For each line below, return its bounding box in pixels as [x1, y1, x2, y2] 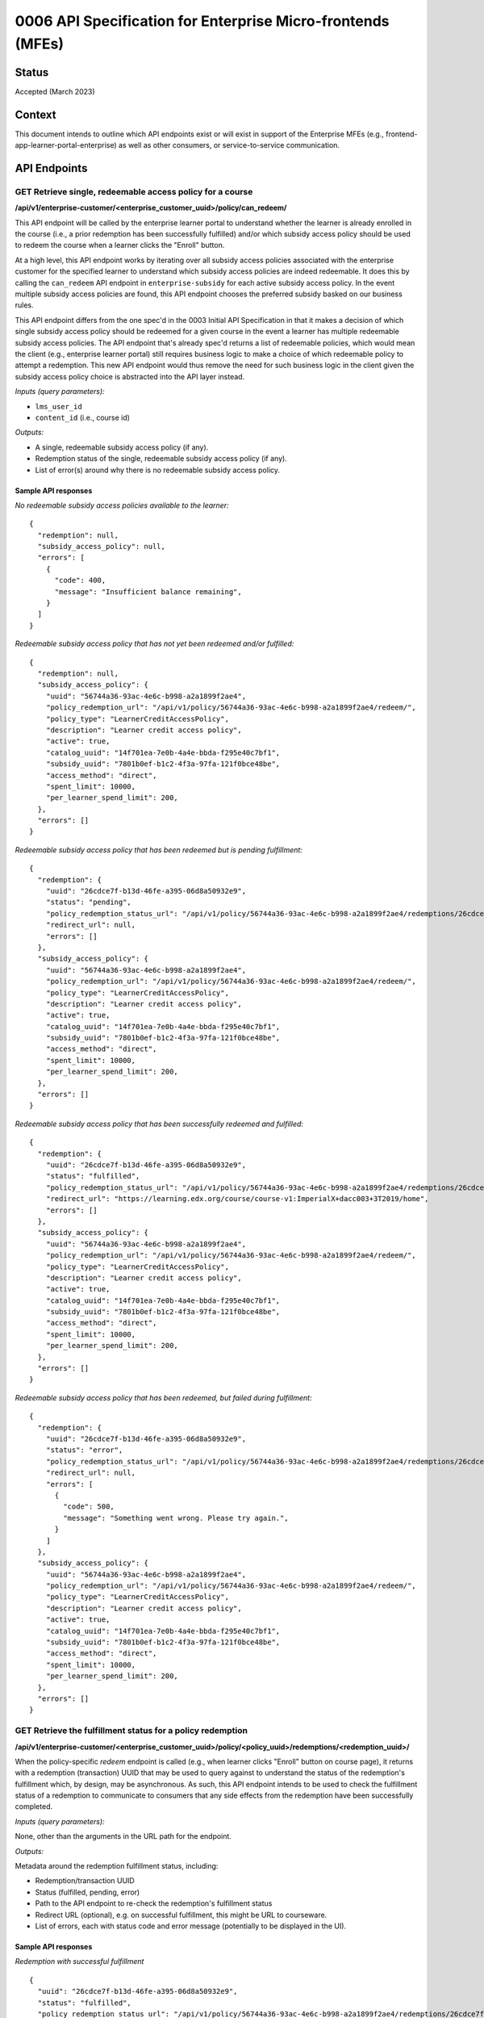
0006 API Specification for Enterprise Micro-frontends [15, 12, 390, 30]
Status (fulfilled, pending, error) [35, 1887, 140, 1897]
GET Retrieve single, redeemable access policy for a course [15, 186, 253, 197]
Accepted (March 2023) [15, 86, 96, 96]
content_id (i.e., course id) [35, 412, 131, 422]
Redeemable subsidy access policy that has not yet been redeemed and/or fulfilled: [15, 638, 294, 649]
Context [15, 107, 56, 121]
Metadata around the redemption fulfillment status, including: [15, 1861, 219, 1871]
